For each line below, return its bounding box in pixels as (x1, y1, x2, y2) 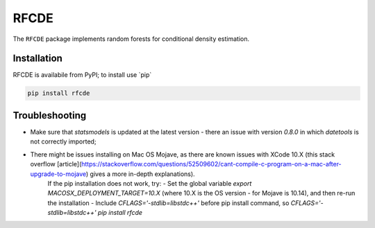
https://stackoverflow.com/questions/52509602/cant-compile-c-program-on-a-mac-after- (81, 160, 342, 168)
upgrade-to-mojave (30, 170, 87, 178)
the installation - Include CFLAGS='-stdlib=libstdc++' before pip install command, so (47, 198, 290, 207)
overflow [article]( (30, 160, 82, 168)
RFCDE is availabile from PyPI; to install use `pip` (12, 71, 152, 79)
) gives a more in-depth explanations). (85, 170, 195, 178)
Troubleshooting (12, 109, 87, 121)
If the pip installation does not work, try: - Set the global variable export (47, 179, 252, 187)
